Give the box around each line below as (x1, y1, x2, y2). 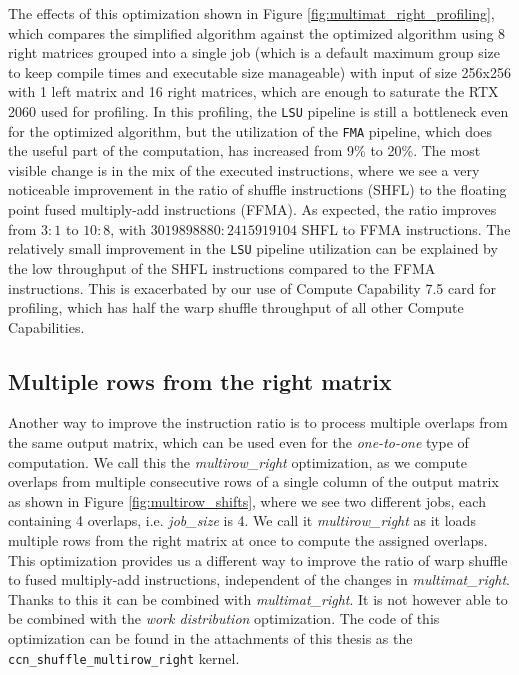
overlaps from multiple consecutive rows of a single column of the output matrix (8, 471, 499, 492)
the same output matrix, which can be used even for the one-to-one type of (8, 432, 469, 453)
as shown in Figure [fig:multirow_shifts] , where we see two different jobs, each (8, 490, 486, 511)
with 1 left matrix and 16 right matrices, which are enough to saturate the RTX (8, 81, 499, 102)
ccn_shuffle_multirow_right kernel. (8, 647, 240, 668)
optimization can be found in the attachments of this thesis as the (8, 628, 413, 649)
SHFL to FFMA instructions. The (301, 218, 511, 239)
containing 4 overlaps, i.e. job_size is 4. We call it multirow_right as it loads (8, 510, 476, 531)
